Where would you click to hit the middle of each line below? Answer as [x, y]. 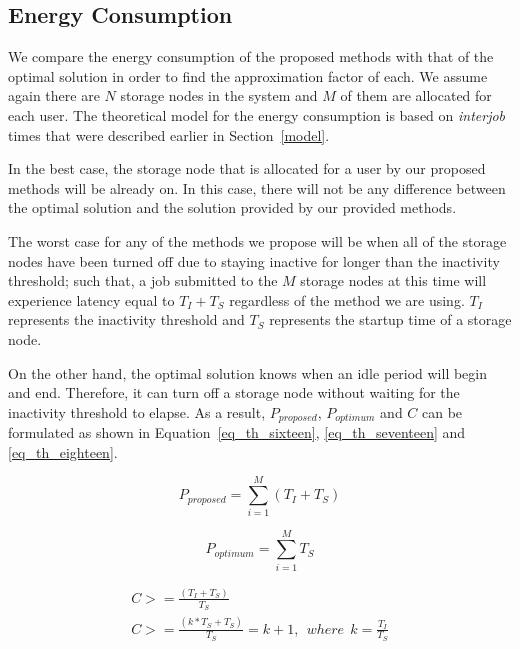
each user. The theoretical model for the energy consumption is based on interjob [257, 114]
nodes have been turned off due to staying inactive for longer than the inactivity [254, 260]
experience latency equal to [91, 299]
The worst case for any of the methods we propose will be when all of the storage [257, 240]
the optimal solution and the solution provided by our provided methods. [232, 207]
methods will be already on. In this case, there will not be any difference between [257, 187]
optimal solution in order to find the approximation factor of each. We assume [248, 75]
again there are [54, 95]
